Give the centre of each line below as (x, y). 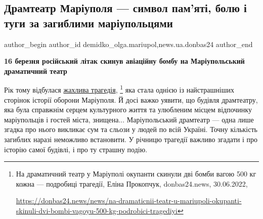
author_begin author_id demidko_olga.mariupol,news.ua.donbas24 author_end (128, 44)
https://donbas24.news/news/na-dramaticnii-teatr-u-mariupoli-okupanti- (129, 201)
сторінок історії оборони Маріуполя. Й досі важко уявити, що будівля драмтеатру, (131, 99)
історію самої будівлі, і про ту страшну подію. (76, 149)
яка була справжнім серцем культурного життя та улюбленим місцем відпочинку (128, 109)
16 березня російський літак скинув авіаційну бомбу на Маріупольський (124, 61)
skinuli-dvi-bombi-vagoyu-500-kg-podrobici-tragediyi (97, 210)
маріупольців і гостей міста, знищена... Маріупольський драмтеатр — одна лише (129, 119)
